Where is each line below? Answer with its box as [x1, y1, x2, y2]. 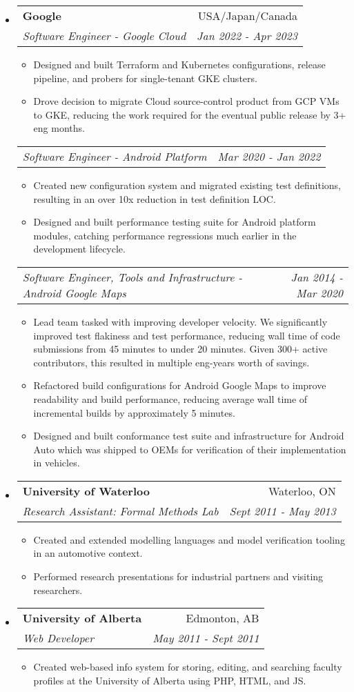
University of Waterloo [22, 482, 150, 499]
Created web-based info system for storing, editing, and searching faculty [33, 660, 342, 674]
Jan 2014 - [291, 268, 343, 285]
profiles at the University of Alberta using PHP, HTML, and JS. [33, 673, 306, 687]
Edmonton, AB [186, 610, 259, 626]
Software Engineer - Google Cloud [22, 28, 186, 43]
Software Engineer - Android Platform [22, 148, 207, 164]
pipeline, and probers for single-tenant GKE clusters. [33, 70, 257, 85]
